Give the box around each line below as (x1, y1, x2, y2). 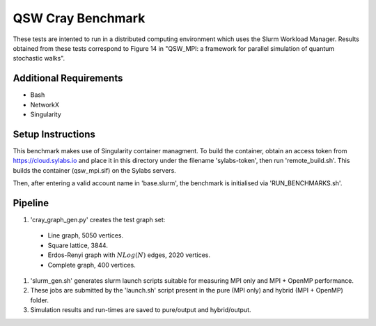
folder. (30, 296, 49, 304)
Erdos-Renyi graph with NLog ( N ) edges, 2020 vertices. (47, 251, 211, 259)
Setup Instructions (13, 128, 95, 140)
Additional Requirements (13, 72, 123, 84)
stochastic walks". (13, 54, 65, 63)
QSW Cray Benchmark (13, 10, 146, 26)
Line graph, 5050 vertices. (47, 231, 124, 240)
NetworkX (30, 100, 59, 109)
